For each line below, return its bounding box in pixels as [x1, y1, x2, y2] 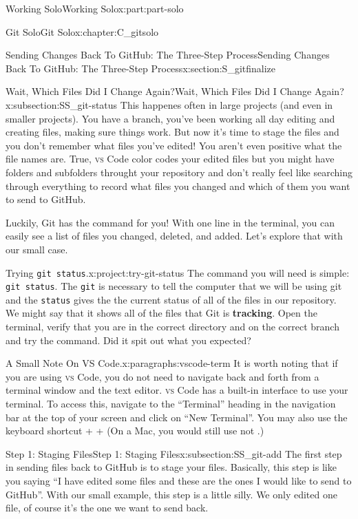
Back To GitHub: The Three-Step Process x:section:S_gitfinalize [6, 61, 276, 75]
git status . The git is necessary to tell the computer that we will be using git [6, 279, 342, 293]
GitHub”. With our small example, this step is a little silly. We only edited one [6, 487, 337, 501]
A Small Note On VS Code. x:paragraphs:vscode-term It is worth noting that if [6, 356, 338, 370]
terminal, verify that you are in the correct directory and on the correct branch [6, 319, 339, 334]
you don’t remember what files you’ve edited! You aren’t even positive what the [6, 138, 342, 152]
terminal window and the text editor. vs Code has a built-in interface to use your [6, 383, 348, 397]
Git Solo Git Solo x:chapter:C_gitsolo [6, 24, 159, 39]
